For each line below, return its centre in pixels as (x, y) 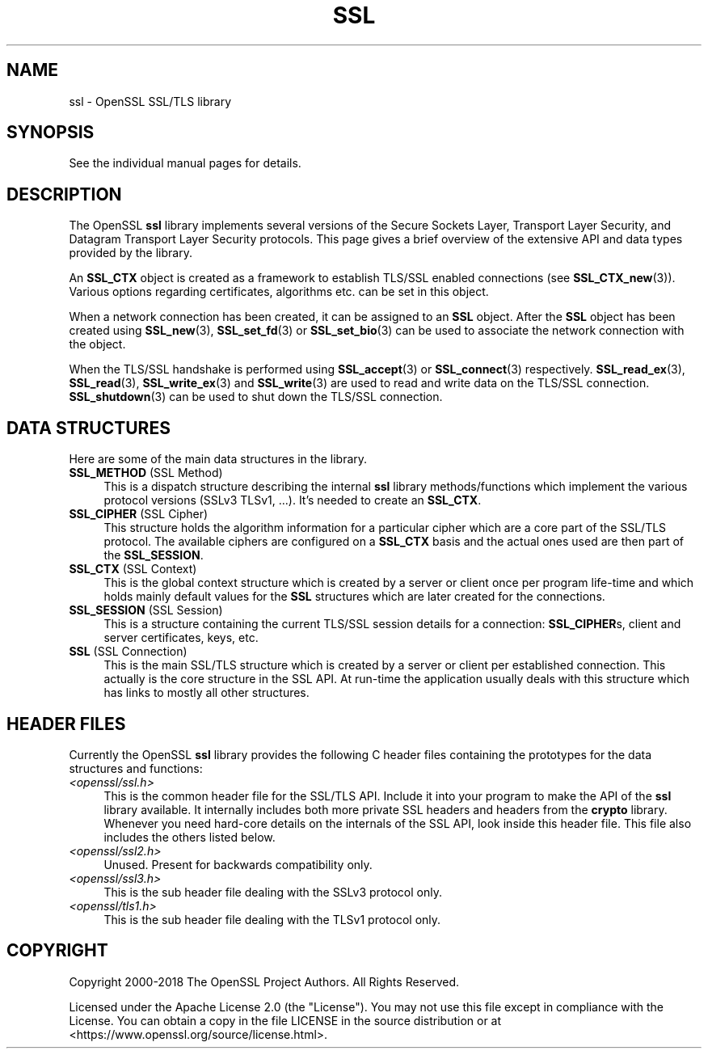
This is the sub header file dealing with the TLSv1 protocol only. (272, 919)
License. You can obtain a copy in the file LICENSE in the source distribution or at (285, 1020)
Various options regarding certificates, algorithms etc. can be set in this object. (279, 292)
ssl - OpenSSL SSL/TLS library (150, 101)
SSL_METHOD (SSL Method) (146, 473)
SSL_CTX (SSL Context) (133, 569)
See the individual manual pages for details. (185, 163)
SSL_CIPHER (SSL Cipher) (139, 514)
